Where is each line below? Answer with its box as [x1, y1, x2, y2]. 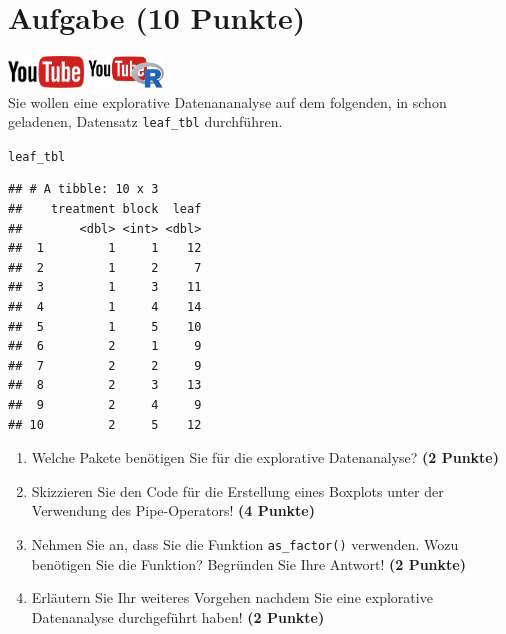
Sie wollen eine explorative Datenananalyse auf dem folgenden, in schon [8, 91, 447, 112]
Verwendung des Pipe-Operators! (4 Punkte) [31, 500, 315, 521]
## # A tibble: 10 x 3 [8, 182, 159, 197]
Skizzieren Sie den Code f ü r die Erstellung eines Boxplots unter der [31, 480, 444, 501]
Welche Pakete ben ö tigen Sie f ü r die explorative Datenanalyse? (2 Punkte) [31, 447, 499, 468]
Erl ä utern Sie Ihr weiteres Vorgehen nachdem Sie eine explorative [31, 587, 433, 608]
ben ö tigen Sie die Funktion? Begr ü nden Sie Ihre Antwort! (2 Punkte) [31, 553, 466, 574]
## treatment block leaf [8, 202, 202, 217]
